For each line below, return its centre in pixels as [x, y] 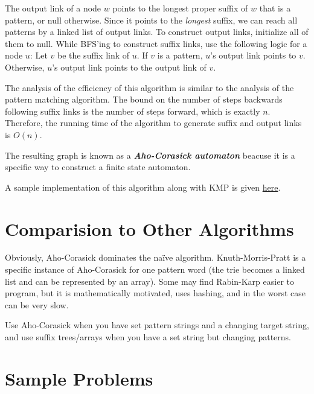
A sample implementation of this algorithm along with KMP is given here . [143, 187]
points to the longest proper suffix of [180, 8]
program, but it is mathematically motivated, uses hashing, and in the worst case [155, 293]
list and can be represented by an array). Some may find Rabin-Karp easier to [149, 281]
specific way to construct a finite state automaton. [98, 167]
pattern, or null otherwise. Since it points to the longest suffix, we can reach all [151, 20]
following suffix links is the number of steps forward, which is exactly [133, 111]
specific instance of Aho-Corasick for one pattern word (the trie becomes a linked [155, 269]
